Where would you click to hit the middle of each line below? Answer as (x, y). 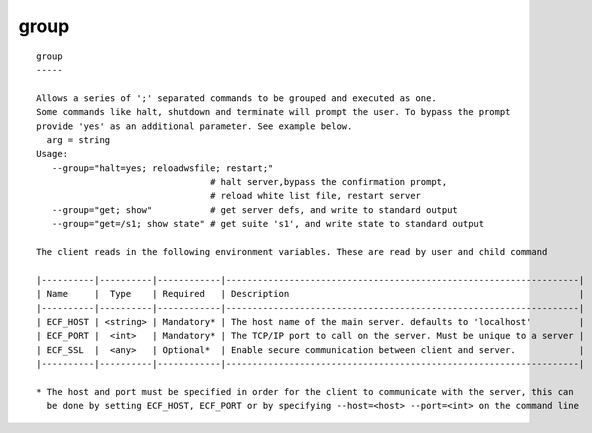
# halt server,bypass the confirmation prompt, (329, 182)
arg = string (78, 139)
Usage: (52, 154)
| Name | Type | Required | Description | (310, 294)
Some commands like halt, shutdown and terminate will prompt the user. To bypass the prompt (273, 112)
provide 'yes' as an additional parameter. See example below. (194, 126)
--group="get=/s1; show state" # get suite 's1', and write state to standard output (268, 224)
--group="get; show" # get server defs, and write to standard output (255, 209)
